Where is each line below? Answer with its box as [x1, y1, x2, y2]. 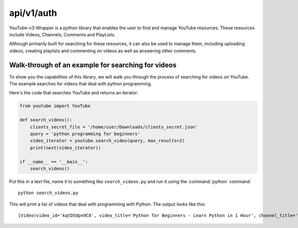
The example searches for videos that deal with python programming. [9, 81, 152, 87]
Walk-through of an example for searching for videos [9, 61, 177, 69]
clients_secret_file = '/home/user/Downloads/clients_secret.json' [30, 124, 198, 130]
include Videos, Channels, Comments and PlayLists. [9, 31, 116, 37]
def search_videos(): [19, 117, 73, 123]
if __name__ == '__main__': [19, 159, 88, 164]
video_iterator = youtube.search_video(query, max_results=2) [30, 138, 185, 144]
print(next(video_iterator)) [30, 145, 101, 151]
